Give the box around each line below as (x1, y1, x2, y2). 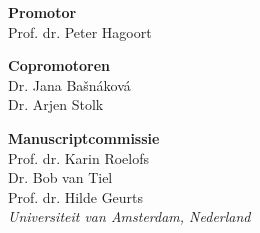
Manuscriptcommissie (8, 127, 160, 148)
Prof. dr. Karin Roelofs (8, 147, 150, 168)
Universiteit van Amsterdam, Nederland (8, 206, 251, 227)
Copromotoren (8, 55, 111, 76)
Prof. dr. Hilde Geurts (8, 186, 144, 207)
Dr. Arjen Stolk (8, 94, 104, 115)
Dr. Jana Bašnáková (8, 74, 131, 95)
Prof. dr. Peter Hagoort (8, 21, 152, 42)
